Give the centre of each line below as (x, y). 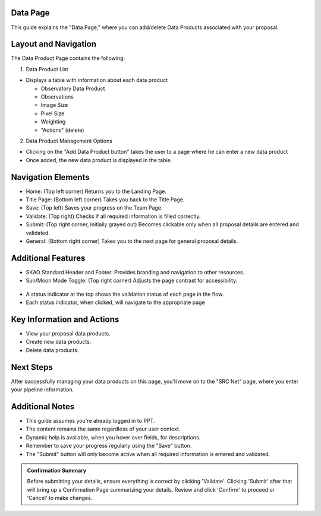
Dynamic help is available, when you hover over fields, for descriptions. (113, 437)
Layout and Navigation (53, 44)
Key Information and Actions (65, 319)
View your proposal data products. (68, 333)
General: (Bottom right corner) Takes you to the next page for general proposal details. (132, 241)
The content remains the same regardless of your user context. (103, 429)
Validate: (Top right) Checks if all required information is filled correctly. (113, 216)
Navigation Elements (50, 177)
